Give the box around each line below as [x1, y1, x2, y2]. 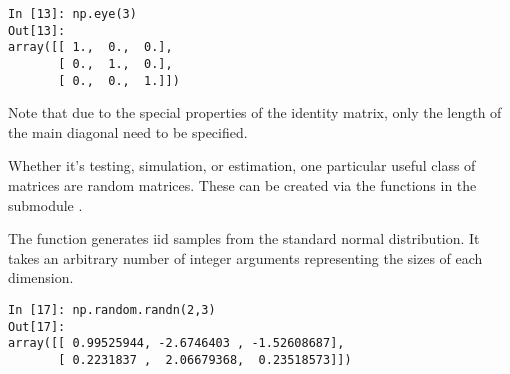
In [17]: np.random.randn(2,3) [8, 303, 216, 318]
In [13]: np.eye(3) [8, 7, 137, 21]
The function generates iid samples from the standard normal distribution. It [8, 228, 480, 249]
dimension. [8, 267, 74, 288]
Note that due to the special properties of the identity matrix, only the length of [8, 102, 502, 123]
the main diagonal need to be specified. [8, 121, 248, 142]
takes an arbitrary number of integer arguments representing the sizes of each [8, 247, 483, 268]
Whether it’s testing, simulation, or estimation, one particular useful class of [8, 155, 476, 176]
